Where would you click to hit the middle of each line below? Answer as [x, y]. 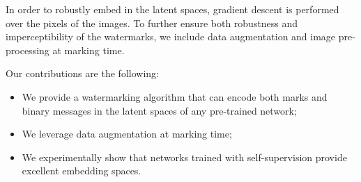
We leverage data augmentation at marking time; [127, 134]
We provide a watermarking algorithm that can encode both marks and [175, 96]
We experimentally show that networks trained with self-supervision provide [184, 157]
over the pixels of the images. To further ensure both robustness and [152, 23]
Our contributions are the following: [82, 73]
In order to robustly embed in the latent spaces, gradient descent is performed [172, 9]
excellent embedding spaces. [82, 171]
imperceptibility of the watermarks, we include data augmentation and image [171, 36]
